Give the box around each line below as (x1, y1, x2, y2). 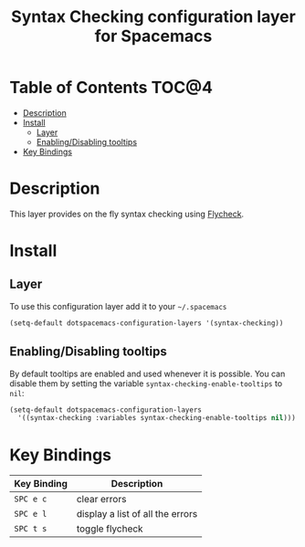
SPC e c (14, 494, 47, 504)
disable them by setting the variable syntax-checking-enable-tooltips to (9, 377, 283, 389)
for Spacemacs (94, 26, 213, 47)
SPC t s (14, 523, 47, 534)
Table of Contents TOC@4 (9, 78, 213, 98)
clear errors (76, 493, 127, 506)
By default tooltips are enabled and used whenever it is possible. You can (9, 368, 286, 379)
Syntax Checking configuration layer (10, 6, 297, 27)
